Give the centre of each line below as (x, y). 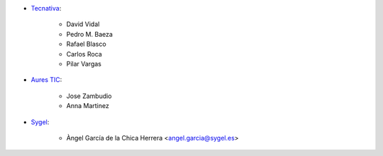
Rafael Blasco (86, 44)
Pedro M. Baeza (90, 34)
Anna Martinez (88, 106)
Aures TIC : (46, 80)
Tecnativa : (46, 8)
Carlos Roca (84, 54)
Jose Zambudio (89, 96)
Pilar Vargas (84, 64)
